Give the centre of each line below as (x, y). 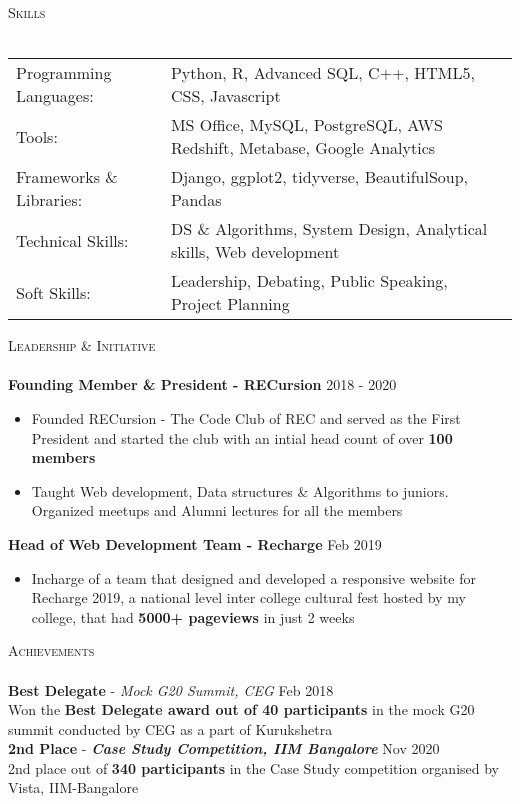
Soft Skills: (53, 292)
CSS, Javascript (225, 96)
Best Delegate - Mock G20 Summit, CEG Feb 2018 (171, 689)
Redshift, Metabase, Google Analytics (303, 148)
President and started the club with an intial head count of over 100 (242, 437)
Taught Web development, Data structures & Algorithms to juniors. (240, 490)
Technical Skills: (72, 240)
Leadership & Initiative (82, 345)
